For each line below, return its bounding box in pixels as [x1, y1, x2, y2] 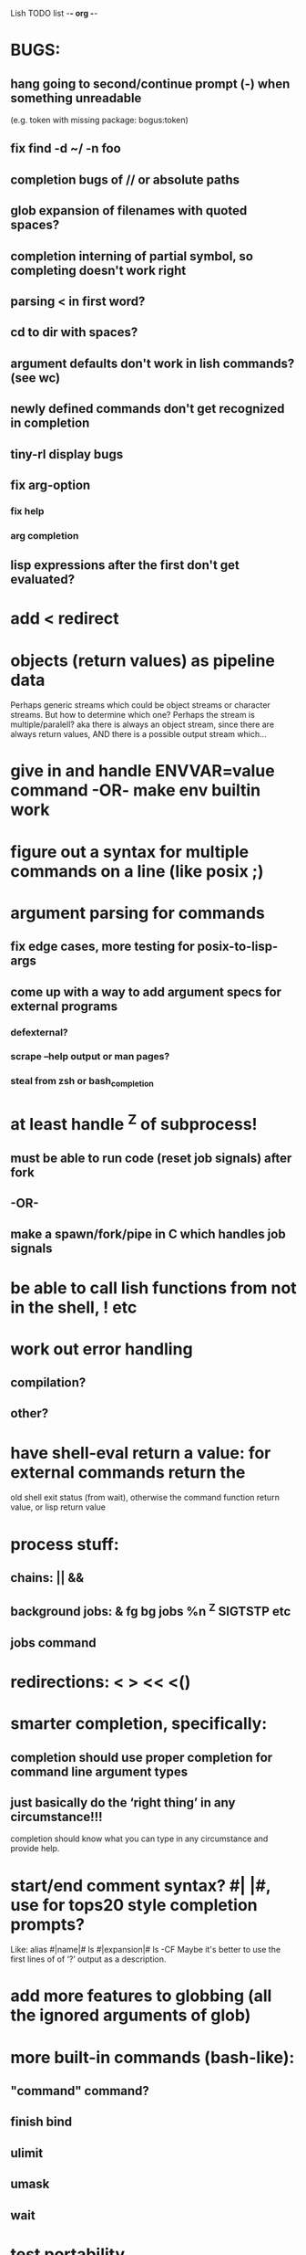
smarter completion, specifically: [10, 1713, 268, 1734]
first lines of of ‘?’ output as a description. [10, 1954, 167, 1965]
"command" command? [10, 2083, 149, 2099]
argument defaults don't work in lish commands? [10, 355, 295, 371]
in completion [10, 416, 90, 431]
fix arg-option [10, 477, 91, 492]
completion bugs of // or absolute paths [10, 172, 240, 187]
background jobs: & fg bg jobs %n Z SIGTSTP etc [10, 1601, 291, 1619]
